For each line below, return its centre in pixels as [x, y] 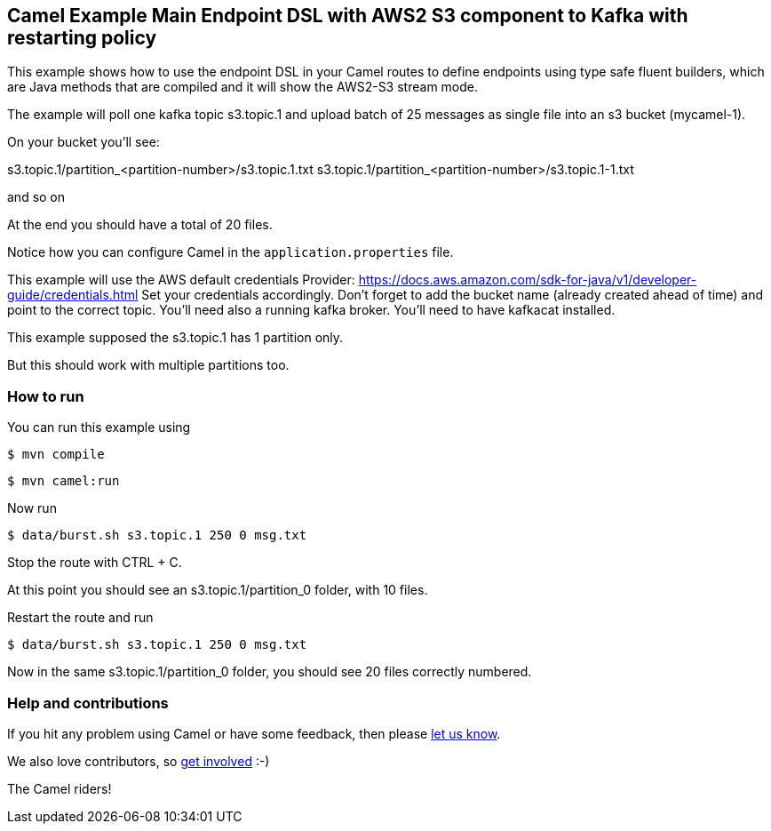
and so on [36, 197]
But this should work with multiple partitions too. [148, 365]
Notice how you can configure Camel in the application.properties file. [231, 252]
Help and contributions [88, 703]
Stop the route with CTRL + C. [95, 563]
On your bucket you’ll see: [83, 142]
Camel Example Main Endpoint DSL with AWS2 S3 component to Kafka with [348, 16]
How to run [46, 396]
